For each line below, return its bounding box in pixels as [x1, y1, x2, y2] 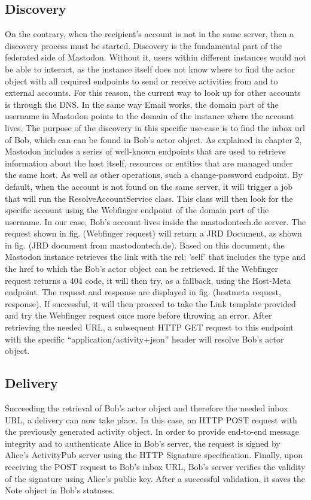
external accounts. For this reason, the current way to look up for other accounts [5, 86, 301, 99]
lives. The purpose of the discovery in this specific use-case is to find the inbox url [5, 121, 305, 134]
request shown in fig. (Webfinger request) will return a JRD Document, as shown [5, 227, 302, 240]
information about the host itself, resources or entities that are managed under [5, 156, 294, 169]
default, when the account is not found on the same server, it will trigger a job [5, 180, 293, 192]
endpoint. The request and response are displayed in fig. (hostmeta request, [5, 286, 281, 298]
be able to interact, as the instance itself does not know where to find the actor [5, 62, 295, 75]
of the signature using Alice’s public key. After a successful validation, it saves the [5, 472, 305, 484]
